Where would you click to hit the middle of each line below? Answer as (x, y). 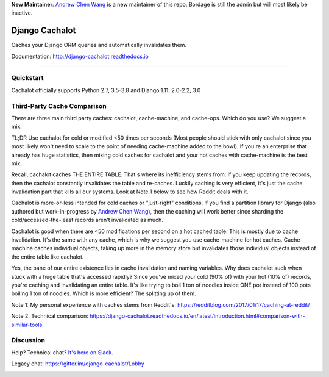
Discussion (28, 340)
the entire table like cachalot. (48, 257)
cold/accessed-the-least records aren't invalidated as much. (87, 220)
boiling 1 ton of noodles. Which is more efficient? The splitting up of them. (104, 293)
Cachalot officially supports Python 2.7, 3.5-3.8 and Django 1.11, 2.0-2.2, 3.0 (106, 90)
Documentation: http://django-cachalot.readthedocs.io (80, 56)
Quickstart (27, 78)
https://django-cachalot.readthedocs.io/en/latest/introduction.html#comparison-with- (197, 316)
